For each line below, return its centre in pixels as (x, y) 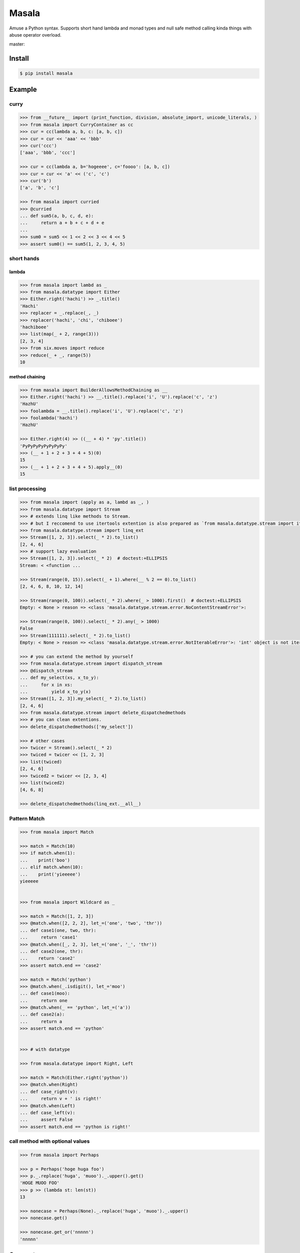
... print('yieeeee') (50, 874)
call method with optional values (49, 1141)
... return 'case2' (47, 958)
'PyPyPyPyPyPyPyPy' (43, 446)
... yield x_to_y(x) (55, 691)
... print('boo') (45, 860)
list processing (28, 489)
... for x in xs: (46, 685)
